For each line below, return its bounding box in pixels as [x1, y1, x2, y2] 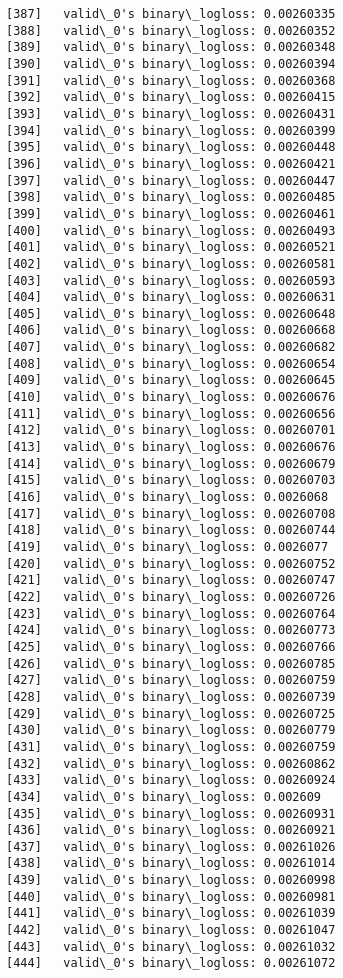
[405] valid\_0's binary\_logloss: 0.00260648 [6, 306, 336, 321]
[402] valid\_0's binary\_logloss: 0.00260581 [6, 256, 336, 271]
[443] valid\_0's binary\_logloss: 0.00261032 [6, 939, 336, 954]
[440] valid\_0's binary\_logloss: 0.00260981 [6, 889, 336, 904]
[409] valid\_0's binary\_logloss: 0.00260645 [6, 373, 336, 388]
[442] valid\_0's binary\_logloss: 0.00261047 [6, 923, 336, 938]
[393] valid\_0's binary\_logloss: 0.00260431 [6, 106, 336, 121]
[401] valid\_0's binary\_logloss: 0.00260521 [6, 240, 336, 255]
